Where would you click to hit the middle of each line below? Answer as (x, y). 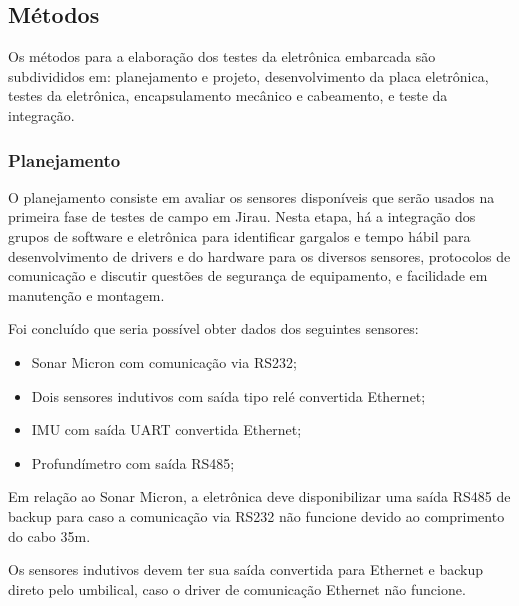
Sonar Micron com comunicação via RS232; (164, 361)
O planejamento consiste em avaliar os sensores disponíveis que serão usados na (251, 196)
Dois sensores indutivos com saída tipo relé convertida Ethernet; (228, 395)
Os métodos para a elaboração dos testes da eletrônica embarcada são (222, 56)
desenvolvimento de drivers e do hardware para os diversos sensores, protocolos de (259, 255)
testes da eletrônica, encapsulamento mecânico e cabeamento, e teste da (228, 95)
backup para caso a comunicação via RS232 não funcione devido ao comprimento (256, 515)
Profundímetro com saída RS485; (133, 462)
